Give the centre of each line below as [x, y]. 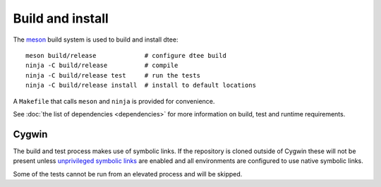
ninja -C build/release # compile [102, 66]
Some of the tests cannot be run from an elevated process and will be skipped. [128, 174]
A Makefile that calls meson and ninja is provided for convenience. [114, 101]
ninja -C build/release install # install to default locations [141, 85]
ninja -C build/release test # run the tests [113, 75]
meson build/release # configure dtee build [126, 55]
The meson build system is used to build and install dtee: [96, 40]
